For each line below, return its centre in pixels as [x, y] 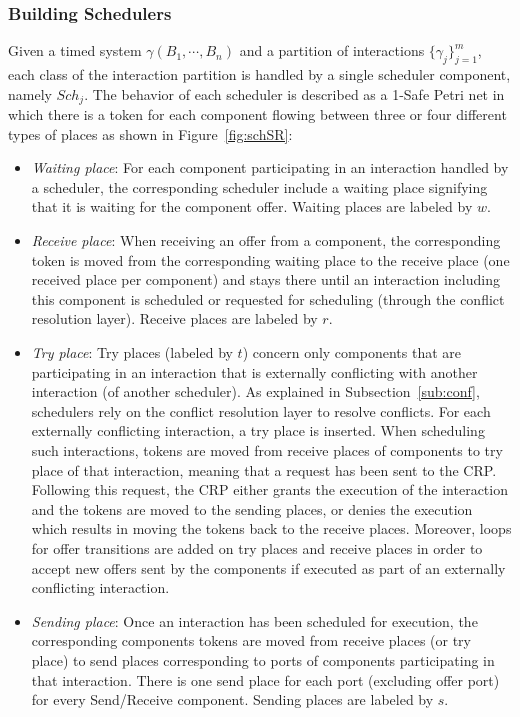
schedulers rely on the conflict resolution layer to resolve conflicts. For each [261, 410]
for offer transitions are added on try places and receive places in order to [257, 547]
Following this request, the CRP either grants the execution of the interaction [269, 489]
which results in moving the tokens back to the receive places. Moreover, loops [271, 528]
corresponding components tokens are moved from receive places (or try [251, 640]
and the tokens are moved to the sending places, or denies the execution [252, 508]
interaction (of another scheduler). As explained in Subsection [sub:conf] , [255, 391]
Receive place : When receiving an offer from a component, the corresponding [266, 240]
